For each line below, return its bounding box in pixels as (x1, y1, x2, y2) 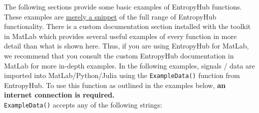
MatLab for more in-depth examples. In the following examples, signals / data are (4, 60, 255, 70)
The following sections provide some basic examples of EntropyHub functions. (4, 1, 242, 11)
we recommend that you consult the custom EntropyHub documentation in (4, 50, 234, 60)
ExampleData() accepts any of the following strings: (4, 99, 162, 109)
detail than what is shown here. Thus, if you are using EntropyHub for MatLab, (4, 40, 249, 51)
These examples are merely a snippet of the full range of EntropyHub (4, 11, 217, 21)
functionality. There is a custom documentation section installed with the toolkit (4, 21, 251, 31)
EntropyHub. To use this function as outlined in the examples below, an (4, 79, 226, 90)
